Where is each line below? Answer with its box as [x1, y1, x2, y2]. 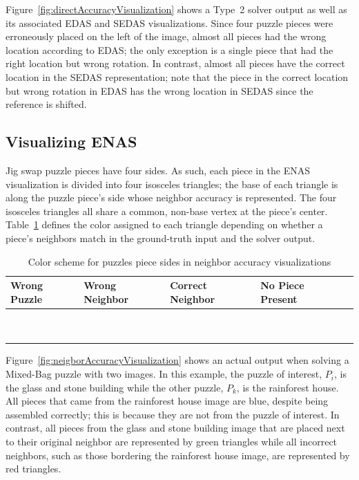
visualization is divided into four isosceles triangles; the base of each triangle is [6, 176, 338, 191]
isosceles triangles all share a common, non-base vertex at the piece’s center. [6, 203, 328, 218]
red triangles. [6, 461, 61, 476]
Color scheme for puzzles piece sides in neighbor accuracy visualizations [28, 254, 331, 268]
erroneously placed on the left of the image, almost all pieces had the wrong [6, 29, 327, 44]
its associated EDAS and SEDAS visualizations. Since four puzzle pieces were [6, 15, 333, 30]
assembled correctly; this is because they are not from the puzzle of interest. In [6, 407, 340, 421]
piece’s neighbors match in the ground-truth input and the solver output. [6, 230, 316, 245]
